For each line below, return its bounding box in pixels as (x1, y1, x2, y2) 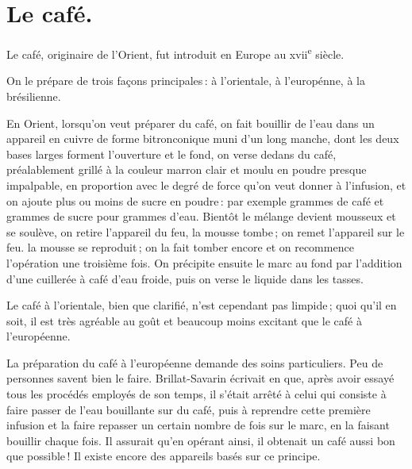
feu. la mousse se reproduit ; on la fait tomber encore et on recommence (6, 239, 354, 256)
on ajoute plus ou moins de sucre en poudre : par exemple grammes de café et (6, 192, 384, 209)
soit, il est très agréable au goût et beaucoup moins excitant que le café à (6, 312, 362, 329)
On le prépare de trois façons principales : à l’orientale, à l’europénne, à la (6, 72, 365, 89)
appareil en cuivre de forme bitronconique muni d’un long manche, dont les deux (6, 130, 399, 147)
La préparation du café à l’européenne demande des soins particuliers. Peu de (6, 354, 383, 371)
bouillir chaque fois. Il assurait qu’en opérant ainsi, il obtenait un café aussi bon (6, 432, 395, 448)
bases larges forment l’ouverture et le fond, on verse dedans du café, (6, 145, 337, 162)
